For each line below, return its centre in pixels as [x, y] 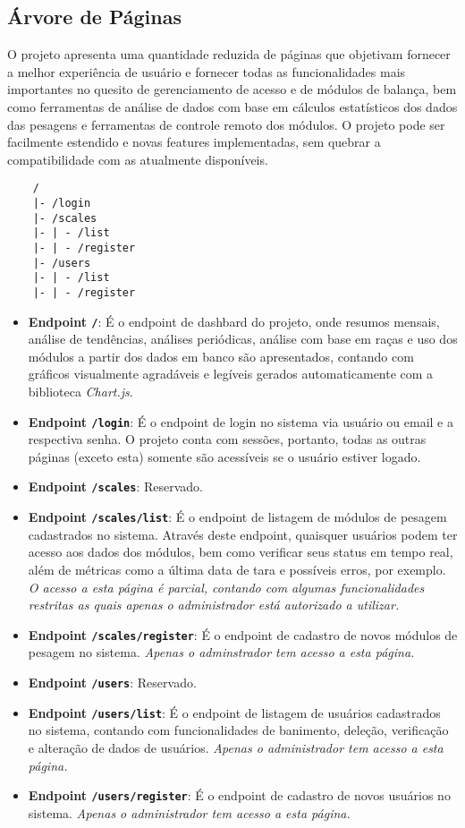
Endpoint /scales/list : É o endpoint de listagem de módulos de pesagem [237, 517]
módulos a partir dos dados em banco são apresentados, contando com [221, 356]
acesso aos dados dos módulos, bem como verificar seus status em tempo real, [241, 552]
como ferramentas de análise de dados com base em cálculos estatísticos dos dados [232, 106]
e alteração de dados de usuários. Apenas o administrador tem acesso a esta [236, 747]
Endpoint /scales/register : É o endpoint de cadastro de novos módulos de [243, 634]
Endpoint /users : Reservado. [112, 683]
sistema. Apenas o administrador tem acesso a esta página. [189, 812]
